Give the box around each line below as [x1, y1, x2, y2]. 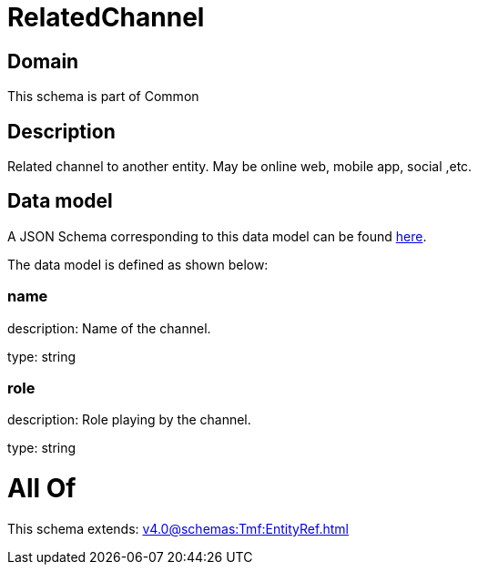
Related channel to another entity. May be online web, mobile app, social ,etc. [7, 158, 473, 175]
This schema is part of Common [7, 88, 199, 105]
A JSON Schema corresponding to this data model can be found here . [7, 228, 427, 244]
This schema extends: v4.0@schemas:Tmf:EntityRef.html [7, 520, 349, 536]
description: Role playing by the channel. [7, 412, 251, 428]
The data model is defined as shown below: [7, 256, 269, 272]
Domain [7, 49, 79, 73]
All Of [7, 473, 76, 505]
